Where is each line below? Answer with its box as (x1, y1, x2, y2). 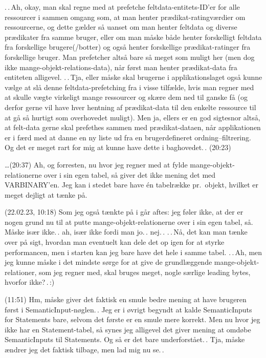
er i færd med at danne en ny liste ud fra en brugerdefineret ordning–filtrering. (5, 132, 251, 142)
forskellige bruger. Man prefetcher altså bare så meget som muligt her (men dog (5, 51, 255, 62)
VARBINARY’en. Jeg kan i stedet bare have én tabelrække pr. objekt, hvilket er (5, 179, 259, 190)
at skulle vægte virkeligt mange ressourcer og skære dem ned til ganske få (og (5, 92, 248, 102)
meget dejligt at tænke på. (5, 189, 87, 200)
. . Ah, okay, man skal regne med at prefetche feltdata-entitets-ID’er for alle (5, 2, 240, 12)
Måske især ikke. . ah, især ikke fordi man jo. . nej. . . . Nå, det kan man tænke (5, 226, 248, 237)
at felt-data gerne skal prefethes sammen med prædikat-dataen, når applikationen (5, 122, 261, 133)
